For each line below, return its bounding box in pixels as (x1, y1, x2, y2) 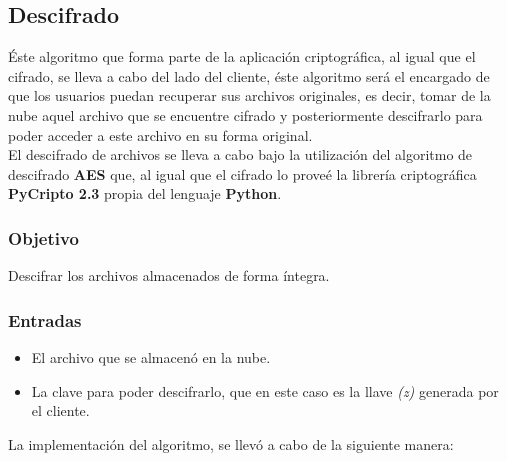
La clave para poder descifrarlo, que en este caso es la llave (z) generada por (31, 380, 499, 401)
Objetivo (8, 225, 79, 250)
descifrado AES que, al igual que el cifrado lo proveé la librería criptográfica (8, 163, 477, 184)
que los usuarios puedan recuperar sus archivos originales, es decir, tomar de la (8, 85, 491, 106)
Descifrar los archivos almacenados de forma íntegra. (8, 265, 330, 286)
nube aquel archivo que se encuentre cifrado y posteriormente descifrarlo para (8, 104, 483, 125)
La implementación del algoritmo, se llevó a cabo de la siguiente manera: (8, 433, 454, 454)
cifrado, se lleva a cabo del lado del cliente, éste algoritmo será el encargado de (8, 65, 490, 86)
